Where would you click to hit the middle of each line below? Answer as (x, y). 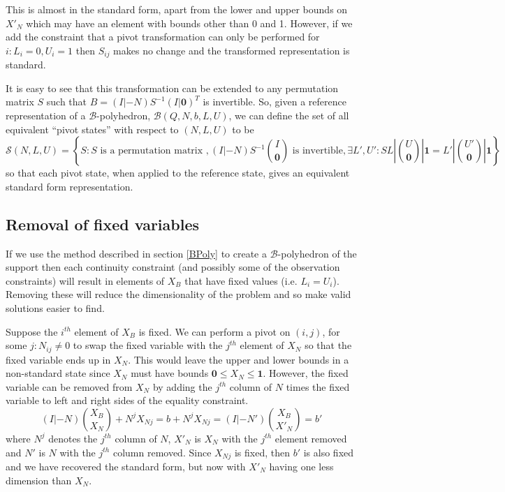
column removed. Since (162, 452)
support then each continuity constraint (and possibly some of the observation (173, 267)
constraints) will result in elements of (85, 280)
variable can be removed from (69, 386)
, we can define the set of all (289, 115)
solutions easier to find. (55, 307)
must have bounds (170, 373)
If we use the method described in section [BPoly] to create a (136, 253)
